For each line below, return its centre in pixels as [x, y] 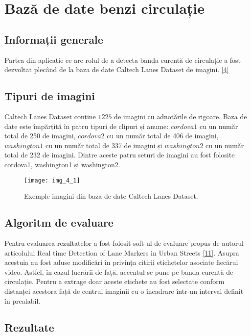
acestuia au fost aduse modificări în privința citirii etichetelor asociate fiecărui [121, 262]
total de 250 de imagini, [40, 136]
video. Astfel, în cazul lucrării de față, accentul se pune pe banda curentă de [119, 271]
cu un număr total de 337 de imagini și [104, 145]
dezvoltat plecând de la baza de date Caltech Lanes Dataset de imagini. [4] [117, 69]
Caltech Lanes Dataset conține [50, 116]
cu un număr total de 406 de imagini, [163, 136]
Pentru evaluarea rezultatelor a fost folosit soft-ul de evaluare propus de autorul [124, 243]
